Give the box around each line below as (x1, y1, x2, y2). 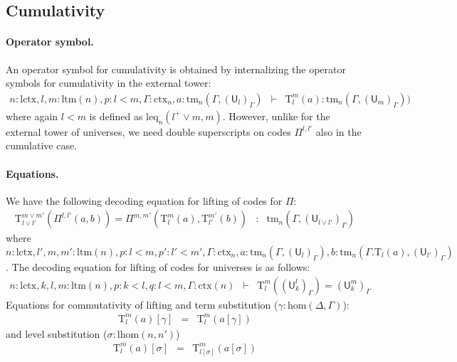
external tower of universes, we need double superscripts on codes (6, 124, 291, 139)
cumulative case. (6, 138, 78, 153)
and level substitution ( (6, 326, 107, 341)
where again (6, 108, 58, 123)
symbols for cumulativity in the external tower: (6, 75, 211, 90)
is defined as (89, 108, 143, 123)
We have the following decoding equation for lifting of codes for (6, 193, 283, 208)
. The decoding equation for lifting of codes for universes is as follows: (6, 260, 310, 274)
